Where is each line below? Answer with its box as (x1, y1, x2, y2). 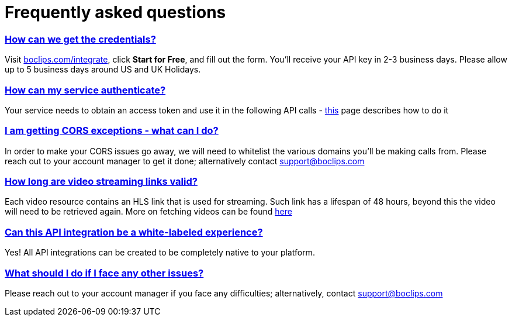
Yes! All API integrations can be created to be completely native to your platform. (5, 247, 315, 258)
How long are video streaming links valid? (5, 175, 198, 187)
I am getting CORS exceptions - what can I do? (5, 125, 219, 137)
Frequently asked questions (5, 2, 226, 22)
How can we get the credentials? (5, 33, 156, 45)
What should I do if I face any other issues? (5, 267, 204, 279)
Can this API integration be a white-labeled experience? (5, 226, 263, 238)
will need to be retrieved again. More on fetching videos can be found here (5, 206, 292, 217)
